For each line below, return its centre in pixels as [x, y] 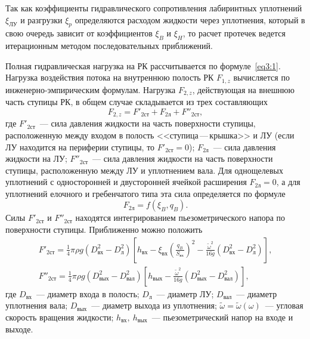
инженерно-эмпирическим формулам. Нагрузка [91, 89]
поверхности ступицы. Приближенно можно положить [104, 229]
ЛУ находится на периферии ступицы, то [80, 147]
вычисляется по [261, 77]
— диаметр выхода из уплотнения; [154, 305]
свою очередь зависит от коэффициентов [79, 33]
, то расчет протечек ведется [234, 33]
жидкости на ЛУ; [36, 158]
